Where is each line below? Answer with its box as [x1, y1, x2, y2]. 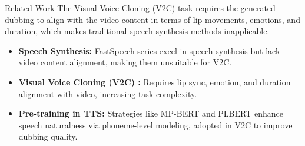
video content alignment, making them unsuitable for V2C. [18, 56, 232, 68]
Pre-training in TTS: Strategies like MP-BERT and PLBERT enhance [18, 107, 283, 120]
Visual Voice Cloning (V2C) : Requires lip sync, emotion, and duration [18, 75, 291, 88]
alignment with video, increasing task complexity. [18, 87, 197, 99]
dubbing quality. [18, 130, 78, 142]
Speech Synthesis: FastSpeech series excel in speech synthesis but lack [18, 44, 280, 57]
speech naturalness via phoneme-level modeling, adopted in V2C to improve [18, 118, 293, 131]
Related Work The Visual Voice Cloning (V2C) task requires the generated [5, 2, 276, 14]
